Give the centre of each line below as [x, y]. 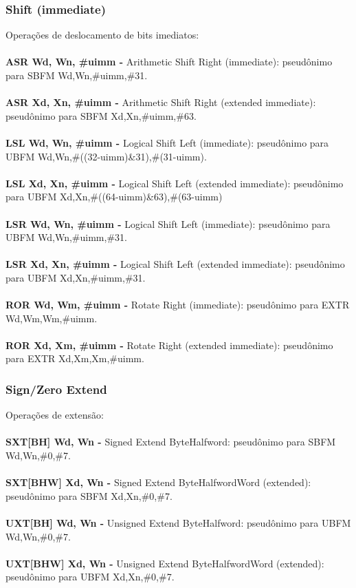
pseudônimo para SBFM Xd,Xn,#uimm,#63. [101, 115]
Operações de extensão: [55, 415]
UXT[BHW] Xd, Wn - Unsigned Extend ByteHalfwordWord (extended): [165, 563]
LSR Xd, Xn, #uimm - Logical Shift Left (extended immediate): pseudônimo [175, 264]
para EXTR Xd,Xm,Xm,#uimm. [75, 358]
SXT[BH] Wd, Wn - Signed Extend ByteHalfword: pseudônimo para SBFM [171, 442]
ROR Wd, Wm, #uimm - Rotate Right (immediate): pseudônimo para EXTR [178, 305]
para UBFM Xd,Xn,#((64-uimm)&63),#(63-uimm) [114, 197]
